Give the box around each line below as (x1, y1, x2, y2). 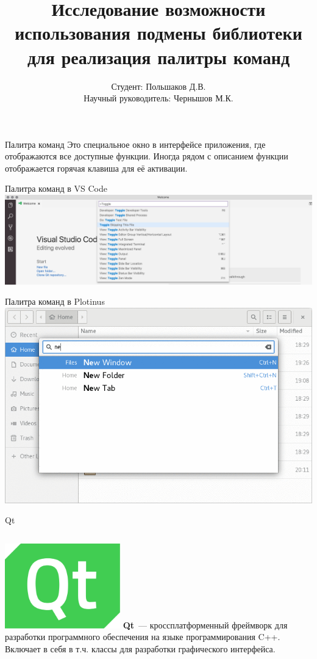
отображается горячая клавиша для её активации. (5, 161, 188, 174)
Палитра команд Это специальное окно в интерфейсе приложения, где (5, 137, 266, 150)
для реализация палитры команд (27, 44, 290, 69)
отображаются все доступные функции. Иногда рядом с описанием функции (5, 150, 288, 162)
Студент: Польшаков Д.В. (111, 79, 206, 92)
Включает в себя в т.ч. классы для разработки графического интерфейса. (5, 642, 276, 655)
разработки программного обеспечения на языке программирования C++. (5, 630, 280, 643)
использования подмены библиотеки (15, 20, 302, 45)
